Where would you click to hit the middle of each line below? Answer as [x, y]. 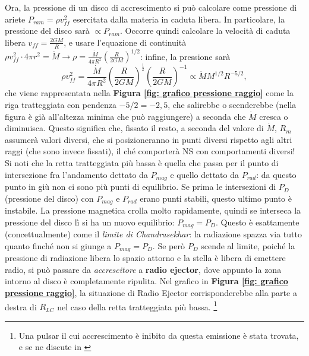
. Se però [168, 245]
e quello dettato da [204, 174]
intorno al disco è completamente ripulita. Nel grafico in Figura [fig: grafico [146, 281]
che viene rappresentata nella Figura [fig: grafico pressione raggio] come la [149, 93]
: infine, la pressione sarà [185, 56]
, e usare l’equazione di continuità [125, 42]
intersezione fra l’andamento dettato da [76, 174]
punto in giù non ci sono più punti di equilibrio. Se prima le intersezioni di [141, 187]
